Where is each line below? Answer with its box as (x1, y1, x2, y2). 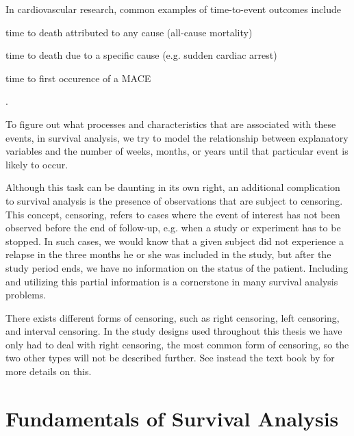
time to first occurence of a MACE (5, 70, 151, 85)
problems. (5, 287, 47, 302)
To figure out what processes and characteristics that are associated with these (5, 116, 336, 131)
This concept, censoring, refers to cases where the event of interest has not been (5, 207, 340, 221)
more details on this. (5, 364, 92, 379)
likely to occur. (5, 157, 68, 171)
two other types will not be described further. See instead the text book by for (5, 350, 335, 365)
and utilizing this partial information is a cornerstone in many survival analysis (5, 274, 338, 288)
